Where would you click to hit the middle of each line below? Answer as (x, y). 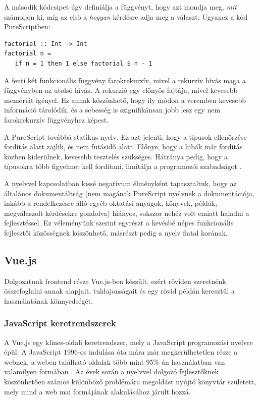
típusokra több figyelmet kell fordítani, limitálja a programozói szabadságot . (123, 166)
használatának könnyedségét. (48, 300)
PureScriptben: (27, 26)
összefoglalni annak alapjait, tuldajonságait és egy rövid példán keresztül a (120, 291)
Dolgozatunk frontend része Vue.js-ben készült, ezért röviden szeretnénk (115, 281)
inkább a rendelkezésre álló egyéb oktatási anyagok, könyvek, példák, (111, 203)
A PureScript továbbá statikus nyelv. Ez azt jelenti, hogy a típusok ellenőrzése (125, 136)
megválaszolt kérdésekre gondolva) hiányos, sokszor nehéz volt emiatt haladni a (127, 213)
